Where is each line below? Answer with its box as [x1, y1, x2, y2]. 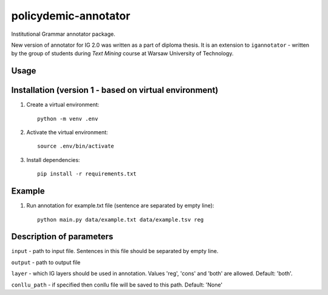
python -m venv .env [37, 115, 98, 122]
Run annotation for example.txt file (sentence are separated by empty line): [26, 202, 214, 209]
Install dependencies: [26, 156, 80, 163]
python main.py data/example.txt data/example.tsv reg [37, 216, 204, 223]
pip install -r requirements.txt [37, 171, 137, 177]
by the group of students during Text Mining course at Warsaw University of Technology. [11, 50, 234, 57]
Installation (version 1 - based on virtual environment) [11, 85, 219, 95]
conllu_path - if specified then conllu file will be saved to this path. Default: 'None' [11, 281, 223, 288]
